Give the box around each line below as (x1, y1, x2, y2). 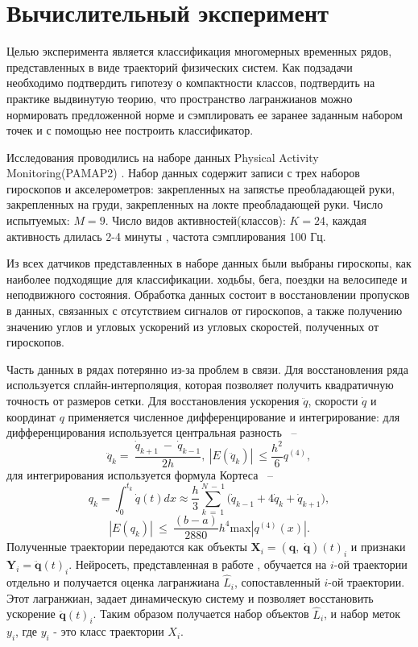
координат (6, 408, 56, 425)
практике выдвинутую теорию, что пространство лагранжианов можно (6, 89, 353, 106)
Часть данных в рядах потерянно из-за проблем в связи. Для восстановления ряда (6, 360, 408, 377)
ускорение (6, 605, 56, 622)
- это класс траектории (53, 623, 164, 640)
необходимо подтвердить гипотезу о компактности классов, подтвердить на (6, 74, 375, 91)
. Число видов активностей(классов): (105, 212, 286, 229)
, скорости (308, 392, 358, 409)
